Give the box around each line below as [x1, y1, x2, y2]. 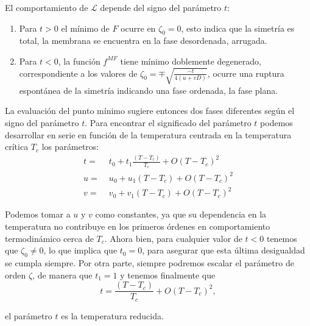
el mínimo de [61, 21, 110, 34]
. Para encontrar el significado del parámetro [85, 116, 252, 129]
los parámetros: [41, 140, 99, 153]
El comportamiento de [5, 1, 88, 13]
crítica [5, 140, 29, 153]
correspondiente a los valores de [19, 66, 138, 79]
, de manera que [32, 268, 93, 281]
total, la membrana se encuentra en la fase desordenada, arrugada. [19, 34, 267, 47]
